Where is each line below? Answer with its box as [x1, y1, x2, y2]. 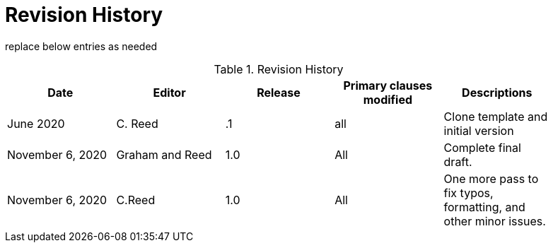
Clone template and [443, 109, 548, 124]
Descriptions [462, 85, 532, 100]
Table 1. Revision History [214, 61, 344, 76]
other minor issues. [443, 213, 546, 228]
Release [257, 85, 301, 100]
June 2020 [7, 116, 65, 131]
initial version [443, 123, 514, 138]
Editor [153, 85, 186, 100]
